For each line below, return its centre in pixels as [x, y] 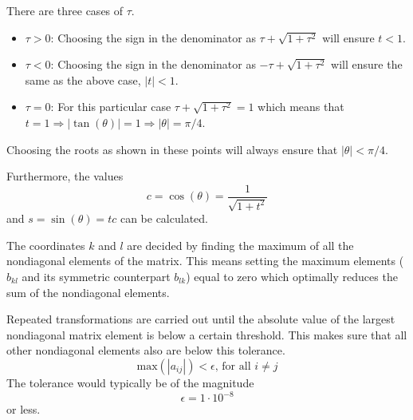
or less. [24, 409]
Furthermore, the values [65, 176]
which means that [301, 107]
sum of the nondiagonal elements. [88, 292]
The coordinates [46, 245]
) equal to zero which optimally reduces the [292, 276]
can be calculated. [164, 218]
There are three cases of [65, 10]
